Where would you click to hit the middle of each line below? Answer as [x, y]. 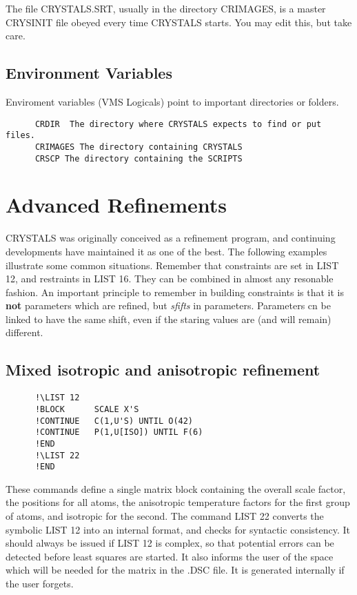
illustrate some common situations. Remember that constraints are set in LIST [172, 265]
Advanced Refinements [116, 205]
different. [24, 332]
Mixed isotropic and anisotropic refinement [163, 370]
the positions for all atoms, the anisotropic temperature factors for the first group [178, 502]
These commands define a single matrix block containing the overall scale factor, [176, 488]
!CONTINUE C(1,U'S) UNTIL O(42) [114, 421]
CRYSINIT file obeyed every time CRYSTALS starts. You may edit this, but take [179, 22]
